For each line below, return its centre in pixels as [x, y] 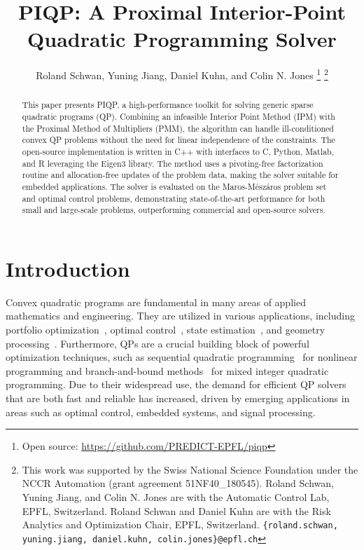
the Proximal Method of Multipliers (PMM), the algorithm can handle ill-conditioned [178, 128]
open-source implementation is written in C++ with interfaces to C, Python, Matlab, [178, 151]
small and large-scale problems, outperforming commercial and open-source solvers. [174, 210]
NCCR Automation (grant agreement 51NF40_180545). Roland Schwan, [178, 483]
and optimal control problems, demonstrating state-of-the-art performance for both [174, 198]
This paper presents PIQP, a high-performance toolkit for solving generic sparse [168, 105]
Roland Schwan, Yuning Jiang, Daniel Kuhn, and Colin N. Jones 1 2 [182, 74]
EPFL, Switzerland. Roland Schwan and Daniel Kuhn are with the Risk [176, 510]
